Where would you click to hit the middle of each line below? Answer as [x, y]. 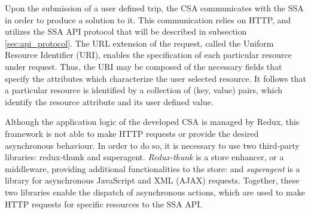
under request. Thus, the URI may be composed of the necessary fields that [144, 66]
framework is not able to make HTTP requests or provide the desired [132, 133]
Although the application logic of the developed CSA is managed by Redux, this [152, 122]
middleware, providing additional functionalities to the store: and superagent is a [153, 168]
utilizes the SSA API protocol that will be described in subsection [126, 31]
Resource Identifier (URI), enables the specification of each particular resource [148, 55]
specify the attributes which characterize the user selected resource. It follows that [155, 78]
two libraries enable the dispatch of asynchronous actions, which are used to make [155, 192]
